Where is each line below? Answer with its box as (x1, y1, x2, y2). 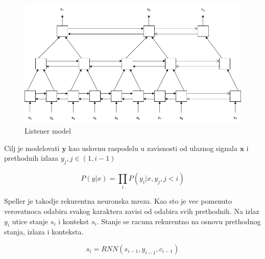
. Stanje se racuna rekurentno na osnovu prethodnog (97, 215, 261, 226)
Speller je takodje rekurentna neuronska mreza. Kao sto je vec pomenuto (4, 196, 232, 206)
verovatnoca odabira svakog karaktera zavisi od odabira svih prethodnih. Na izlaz (4, 205, 259, 216)
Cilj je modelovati (4, 142, 60, 153)
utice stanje (12, 215, 49, 226)
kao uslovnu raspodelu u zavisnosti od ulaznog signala (68, 142, 237, 153)
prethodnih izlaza (4, 153, 59, 163)
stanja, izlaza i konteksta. (4, 226, 84, 237)
